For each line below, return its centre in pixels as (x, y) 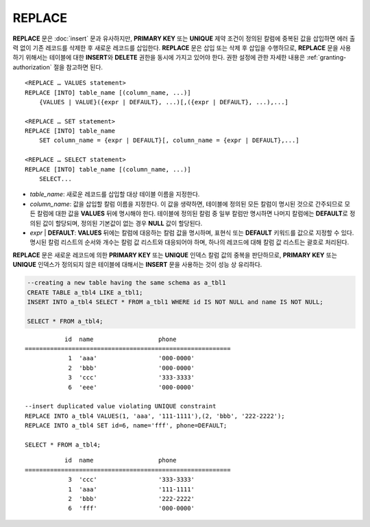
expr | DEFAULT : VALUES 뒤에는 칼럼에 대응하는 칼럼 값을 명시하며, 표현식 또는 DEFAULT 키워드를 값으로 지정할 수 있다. (192, 233)
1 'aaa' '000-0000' (132, 358)
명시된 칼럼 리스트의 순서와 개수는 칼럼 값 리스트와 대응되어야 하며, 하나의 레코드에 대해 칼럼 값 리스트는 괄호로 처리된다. (189, 242)
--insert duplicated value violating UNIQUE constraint (121, 406)
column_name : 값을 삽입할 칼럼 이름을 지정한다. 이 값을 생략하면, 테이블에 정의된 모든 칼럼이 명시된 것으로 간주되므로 (186, 204)
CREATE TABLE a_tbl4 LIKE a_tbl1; (85, 292)
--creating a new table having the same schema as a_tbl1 (126, 283)
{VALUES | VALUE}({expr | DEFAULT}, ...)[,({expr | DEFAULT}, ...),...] (164, 102)
